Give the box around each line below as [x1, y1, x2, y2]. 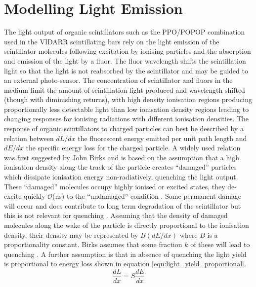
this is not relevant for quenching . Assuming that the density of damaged [4, 210, 228, 220]
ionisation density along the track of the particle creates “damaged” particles [4, 162, 237, 172]
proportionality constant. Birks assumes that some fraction [4, 239, 182, 250]
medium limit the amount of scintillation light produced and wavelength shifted [4, 84, 245, 95]
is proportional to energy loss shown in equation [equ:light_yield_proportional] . [4, 258, 246, 269]
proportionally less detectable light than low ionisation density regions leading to [4, 104, 249, 114]
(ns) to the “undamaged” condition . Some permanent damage [52, 191, 242, 201]
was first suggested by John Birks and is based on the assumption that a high [4, 152, 239, 162]
